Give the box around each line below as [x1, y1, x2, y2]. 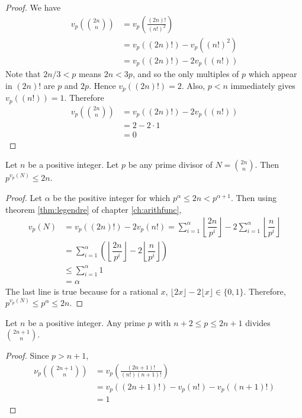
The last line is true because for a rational [5, 285, 158, 297]
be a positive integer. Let [28, 158, 119, 171]
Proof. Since [5, 349, 49, 362]
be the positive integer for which [53, 191, 171, 203]
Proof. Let [5, 191, 42, 203]
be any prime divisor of [128, 158, 213, 171]
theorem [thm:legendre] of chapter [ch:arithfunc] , [5, 203, 182, 215]
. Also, [181, 79, 205, 91]
